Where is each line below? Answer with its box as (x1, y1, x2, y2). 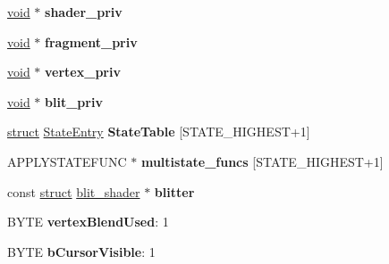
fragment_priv (45, 32, 138, 51)
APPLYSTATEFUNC (7, 152, 127, 170)
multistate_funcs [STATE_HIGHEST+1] (140, 152, 384, 170)
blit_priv (45, 92, 103, 111)
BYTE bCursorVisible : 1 (7, 242, 156, 260)
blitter (154, 182, 195, 201)
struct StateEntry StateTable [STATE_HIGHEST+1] (7, 122, 310, 141)
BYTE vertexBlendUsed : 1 (7, 212, 169, 231)
